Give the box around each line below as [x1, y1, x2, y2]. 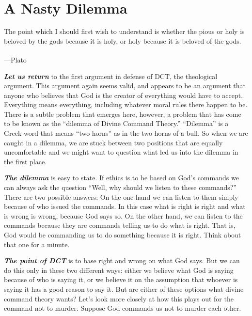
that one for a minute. [4, 239, 70, 249]
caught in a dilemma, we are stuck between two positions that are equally [4, 137, 223, 147]
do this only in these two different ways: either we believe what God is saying [4, 265, 234, 275]
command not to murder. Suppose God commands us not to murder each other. [4, 303, 241, 313]
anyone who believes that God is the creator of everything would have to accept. [4, 90, 243, 100]
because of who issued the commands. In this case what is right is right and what [4, 201, 246, 211]
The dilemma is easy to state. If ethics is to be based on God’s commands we [4, 173, 239, 183]
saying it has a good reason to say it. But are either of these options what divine [4, 284, 244, 294]
